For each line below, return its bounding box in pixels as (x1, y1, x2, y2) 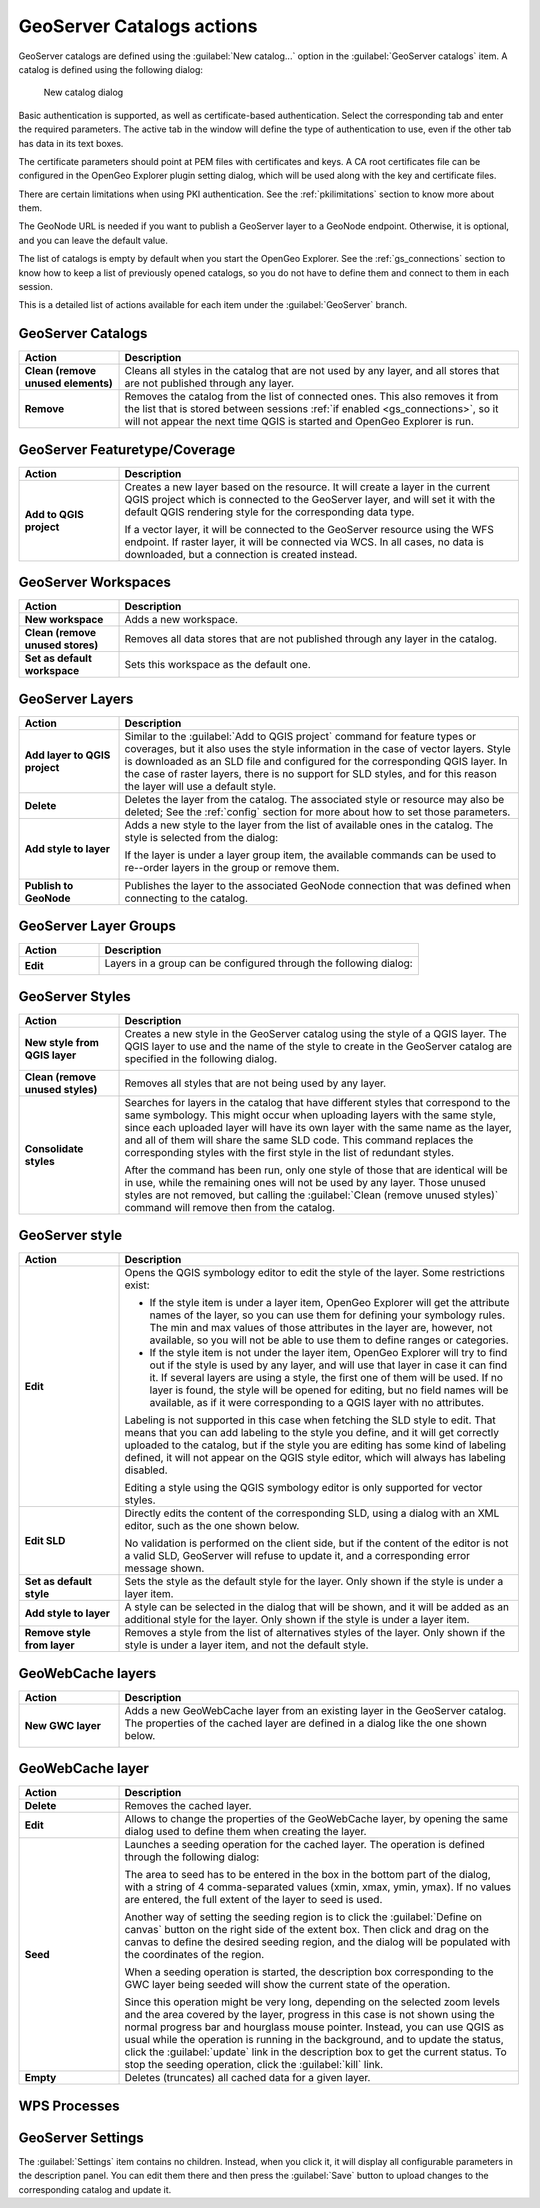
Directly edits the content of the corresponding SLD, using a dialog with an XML (124, 1506, 500, 1520)
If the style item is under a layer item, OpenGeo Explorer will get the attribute (149, 1296, 510, 1310)
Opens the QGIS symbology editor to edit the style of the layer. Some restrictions (124, 1266, 505, 1280)
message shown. (124, 1561, 205, 1575)
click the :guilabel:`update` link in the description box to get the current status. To (124, 2045, 507, 2059)
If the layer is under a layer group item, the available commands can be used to (124, 848, 497, 862)
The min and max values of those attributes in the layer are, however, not (149, 1321, 493, 1335)
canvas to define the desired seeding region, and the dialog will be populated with (124, 1935, 511, 1949)
